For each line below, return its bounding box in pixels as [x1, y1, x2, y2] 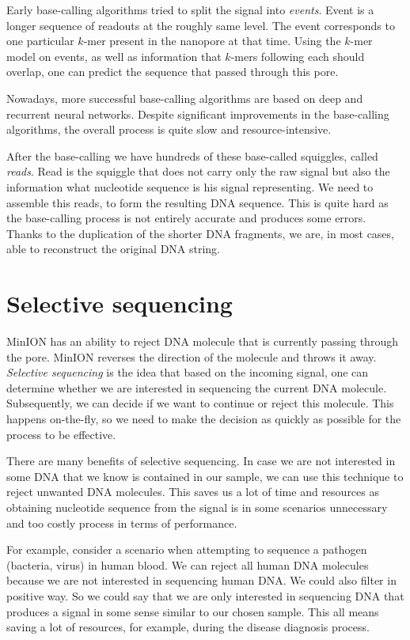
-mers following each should [230, 47, 365, 64]
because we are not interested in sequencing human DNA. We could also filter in [6, 572, 397, 589]
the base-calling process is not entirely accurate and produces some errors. [6, 210, 366, 226]
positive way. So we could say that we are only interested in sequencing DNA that [6, 587, 404, 604]
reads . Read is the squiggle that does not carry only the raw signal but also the [6, 163, 390, 180]
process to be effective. [6, 426, 116, 442]
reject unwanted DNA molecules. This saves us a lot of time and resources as [6, 483, 380, 500]
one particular [6, 32, 74, 49]
